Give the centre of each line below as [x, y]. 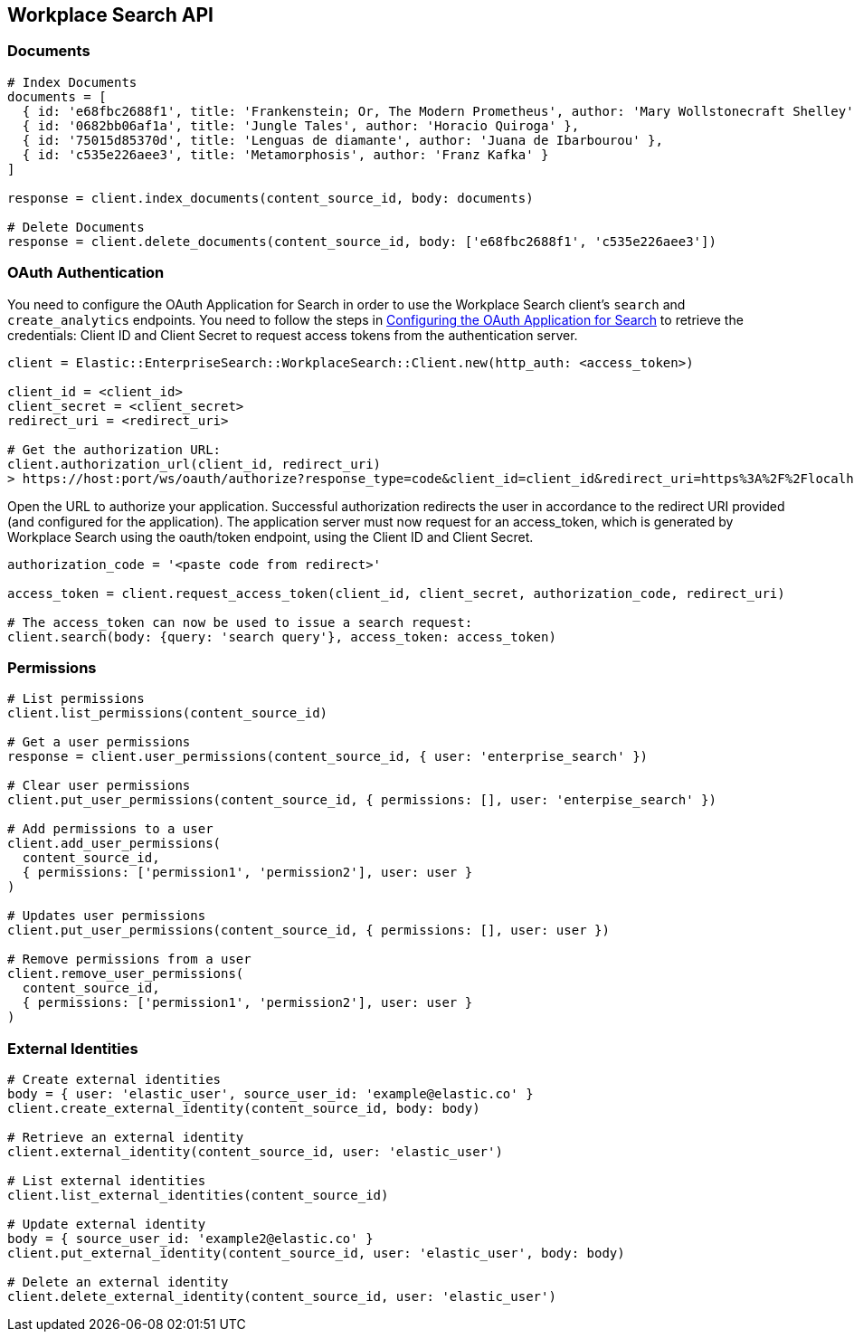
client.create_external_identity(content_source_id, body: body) [244, 1109]
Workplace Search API [110, 15]
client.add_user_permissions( [114, 844]
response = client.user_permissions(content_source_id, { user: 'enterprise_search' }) [328, 757]
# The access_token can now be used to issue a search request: [240, 622]
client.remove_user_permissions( [126, 974]
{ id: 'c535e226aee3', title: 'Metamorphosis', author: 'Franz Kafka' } [285, 154]
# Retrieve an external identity [126, 1138]
